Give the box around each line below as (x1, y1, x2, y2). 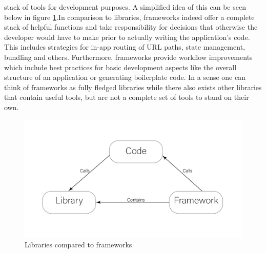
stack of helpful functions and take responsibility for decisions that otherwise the (4, 22, 258, 32)
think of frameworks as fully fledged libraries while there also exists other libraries (4, 81, 262, 92)
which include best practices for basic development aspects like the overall (4, 61, 237, 72)
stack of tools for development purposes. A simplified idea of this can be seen (4, 2, 246, 12)
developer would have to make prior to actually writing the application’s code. (4, 31, 250, 42)
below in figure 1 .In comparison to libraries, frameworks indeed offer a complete (4, 11, 255, 22)
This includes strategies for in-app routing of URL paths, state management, (4, 41, 245, 52)
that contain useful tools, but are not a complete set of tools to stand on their (4, 92, 249, 102)
